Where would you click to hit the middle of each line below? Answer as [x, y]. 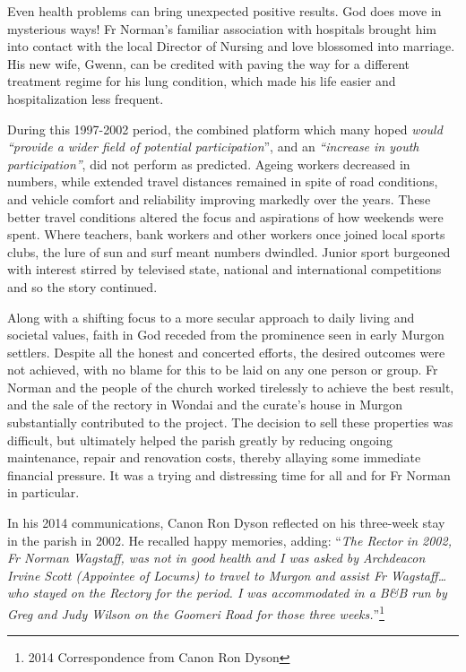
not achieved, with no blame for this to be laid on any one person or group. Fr [223, 370]
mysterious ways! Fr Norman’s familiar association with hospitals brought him [222, 28]
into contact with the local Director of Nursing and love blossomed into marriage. [231, 46]
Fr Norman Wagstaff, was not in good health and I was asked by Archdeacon [216, 558]
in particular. [43, 492]
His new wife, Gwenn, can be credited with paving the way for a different [209, 63]
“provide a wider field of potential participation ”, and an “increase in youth [213, 146]
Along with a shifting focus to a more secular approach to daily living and [211, 317]
